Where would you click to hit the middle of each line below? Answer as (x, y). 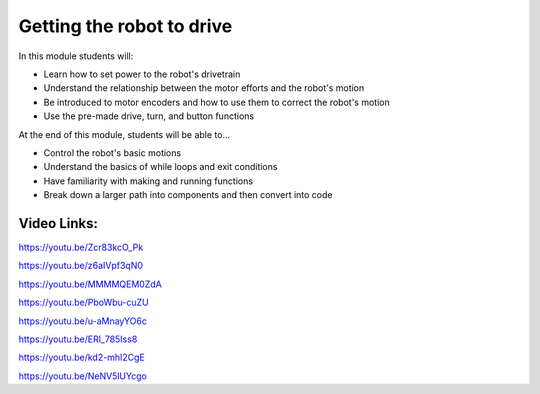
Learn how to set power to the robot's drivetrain (142, 74)
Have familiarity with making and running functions (148, 181)
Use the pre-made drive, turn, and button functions (149, 116)
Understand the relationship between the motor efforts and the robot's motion (204, 88)
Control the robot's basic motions (112, 152)
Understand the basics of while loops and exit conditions (160, 167)
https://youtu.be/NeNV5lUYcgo (82, 376)
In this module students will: (76, 56)
